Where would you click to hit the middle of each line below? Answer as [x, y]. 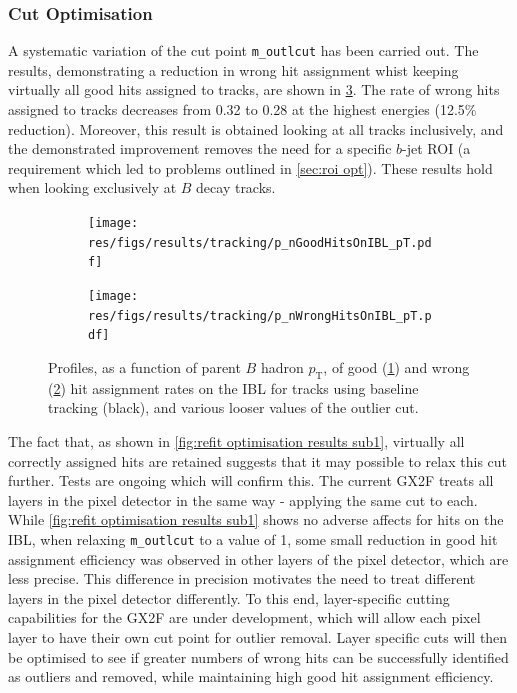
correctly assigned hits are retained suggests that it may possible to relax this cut [258, 460]
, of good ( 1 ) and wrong [396, 366]
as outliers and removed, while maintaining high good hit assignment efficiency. [251, 676]
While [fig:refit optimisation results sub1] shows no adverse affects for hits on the [256, 519]
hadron [282, 366]
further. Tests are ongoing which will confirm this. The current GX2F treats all [251, 480]
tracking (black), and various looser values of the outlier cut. [233, 407]
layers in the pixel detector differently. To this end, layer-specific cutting [229, 597]
